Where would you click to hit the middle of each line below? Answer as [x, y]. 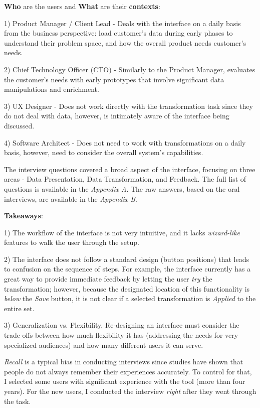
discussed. [19, 125]
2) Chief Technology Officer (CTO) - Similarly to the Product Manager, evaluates [130, 69]
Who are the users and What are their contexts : [82, 6]
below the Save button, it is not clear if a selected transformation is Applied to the [130, 298]
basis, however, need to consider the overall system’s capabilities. [104, 152]
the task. [18, 401]
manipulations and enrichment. [52, 89]
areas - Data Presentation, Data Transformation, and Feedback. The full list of [125, 179]
